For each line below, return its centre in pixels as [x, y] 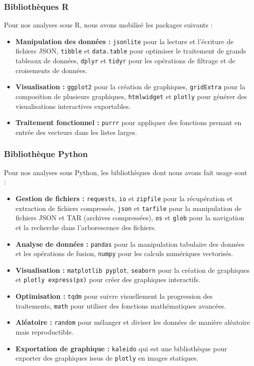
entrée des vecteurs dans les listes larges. [76, 132]
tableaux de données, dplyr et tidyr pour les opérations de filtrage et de [125, 61]
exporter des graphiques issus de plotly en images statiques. [107, 358]
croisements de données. [51, 70]
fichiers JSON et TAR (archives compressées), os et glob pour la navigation [130, 218]
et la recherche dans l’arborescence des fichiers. [86, 227]
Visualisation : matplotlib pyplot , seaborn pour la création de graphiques [132, 270]
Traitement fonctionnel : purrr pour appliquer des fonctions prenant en [128, 122]
